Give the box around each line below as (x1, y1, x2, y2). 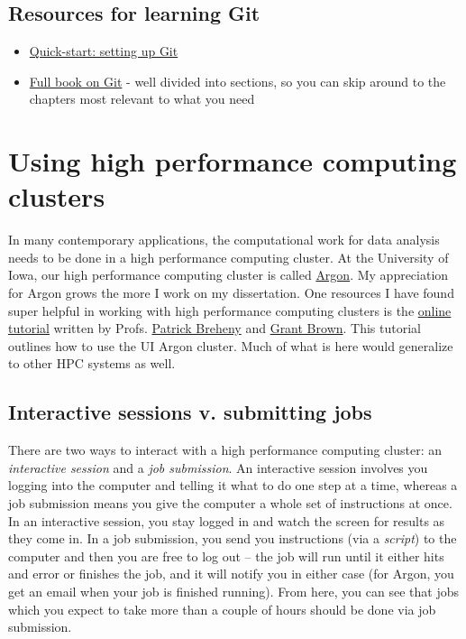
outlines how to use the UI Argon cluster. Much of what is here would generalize (8, 336, 453, 355)
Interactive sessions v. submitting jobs (8, 398, 372, 426)
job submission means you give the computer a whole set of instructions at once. (8, 494, 452, 513)
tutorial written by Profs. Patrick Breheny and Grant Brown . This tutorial (8, 319, 421, 338)
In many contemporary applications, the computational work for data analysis (8, 230, 440, 249)
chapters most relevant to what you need (29, 89, 255, 108)
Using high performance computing (8, 143, 457, 180)
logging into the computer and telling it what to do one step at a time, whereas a (8, 476, 458, 495)
